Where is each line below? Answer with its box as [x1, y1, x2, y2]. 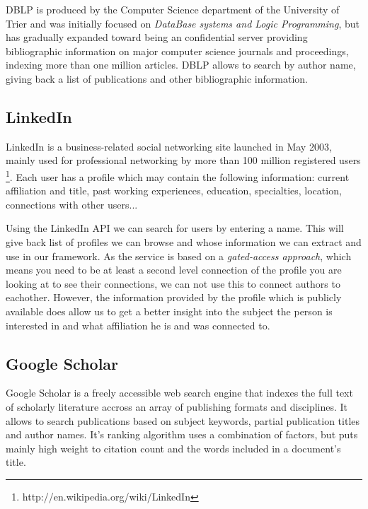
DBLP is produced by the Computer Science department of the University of [6, 2, 340, 16]
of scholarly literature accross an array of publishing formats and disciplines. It [6, 399, 348, 414]
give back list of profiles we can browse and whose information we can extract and [6, 234, 362, 249]
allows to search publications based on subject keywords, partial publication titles [6, 413, 360, 428]
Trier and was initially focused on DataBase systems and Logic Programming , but [6, 16, 360, 30]
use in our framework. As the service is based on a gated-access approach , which [6, 248, 352, 263]
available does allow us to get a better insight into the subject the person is [6, 303, 333, 318]
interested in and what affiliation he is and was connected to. [6, 317, 270, 332]
